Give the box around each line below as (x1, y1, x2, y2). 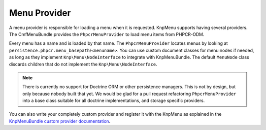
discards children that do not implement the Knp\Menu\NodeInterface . (9, 61, 158, 67)
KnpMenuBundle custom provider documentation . (9, 118, 111, 124)
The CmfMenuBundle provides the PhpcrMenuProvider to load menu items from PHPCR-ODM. (9, 31, 204, 37)
